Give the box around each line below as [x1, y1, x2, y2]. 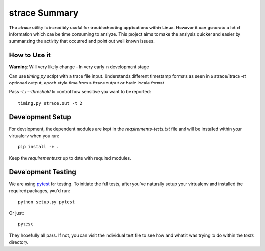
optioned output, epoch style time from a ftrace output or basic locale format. [9, 80, 166, 86]
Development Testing [9, 167, 76, 176]
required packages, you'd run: [9, 188, 70, 194]
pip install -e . [18, 144, 59, 150]
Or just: [9, 210, 24, 216]
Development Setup [9, 113, 71, 121]
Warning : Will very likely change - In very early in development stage [9, 64, 149, 70]
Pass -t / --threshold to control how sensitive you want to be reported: [9, 89, 151, 95]
